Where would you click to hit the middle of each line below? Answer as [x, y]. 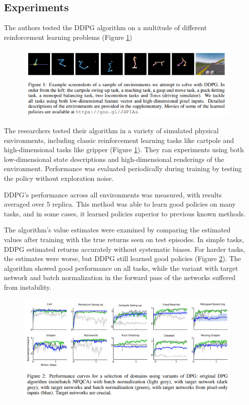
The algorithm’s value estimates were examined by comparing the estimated [117, 230]
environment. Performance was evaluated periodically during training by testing [123, 168]
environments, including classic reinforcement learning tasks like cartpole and [119, 140]
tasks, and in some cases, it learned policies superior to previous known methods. [125, 213]
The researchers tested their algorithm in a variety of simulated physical [111, 131]
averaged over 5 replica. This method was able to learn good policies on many [120, 204]
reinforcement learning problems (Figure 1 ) [68, 37]
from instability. [28, 287]
